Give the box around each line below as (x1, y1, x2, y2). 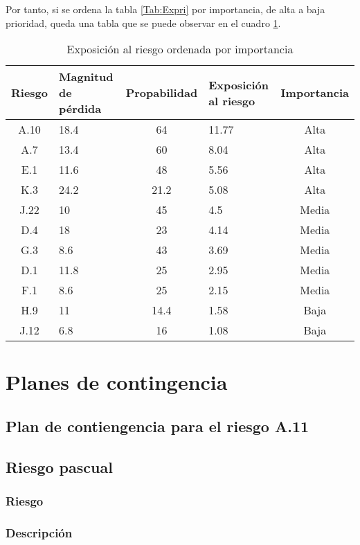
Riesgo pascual (6, 456, 113, 477)
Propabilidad (125, 84, 198, 101)
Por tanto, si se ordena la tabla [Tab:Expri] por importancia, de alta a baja (6, 2, 325, 16)
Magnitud (59, 69, 114, 85)
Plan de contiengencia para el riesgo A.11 (6, 415, 309, 436)
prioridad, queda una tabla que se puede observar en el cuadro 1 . (6, 15, 281, 30)
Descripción (6, 524, 73, 541)
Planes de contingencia (6, 368, 228, 396)
